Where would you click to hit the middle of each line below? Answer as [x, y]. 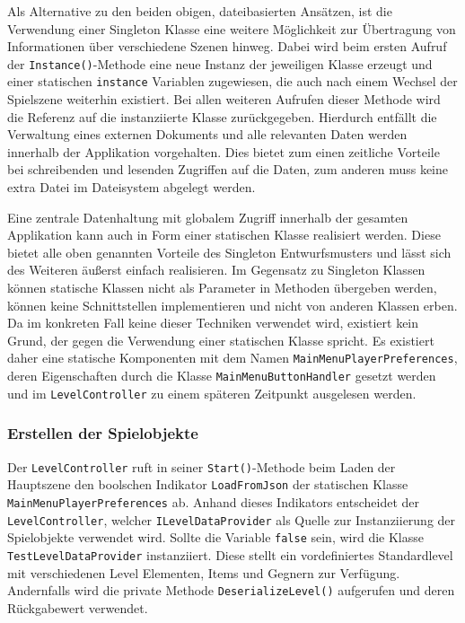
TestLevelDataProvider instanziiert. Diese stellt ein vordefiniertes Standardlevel [230, 554]
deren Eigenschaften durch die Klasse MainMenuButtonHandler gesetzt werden [222, 376]
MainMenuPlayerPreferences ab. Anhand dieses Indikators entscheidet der [213, 501]
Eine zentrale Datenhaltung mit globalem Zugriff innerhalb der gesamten [208, 217]
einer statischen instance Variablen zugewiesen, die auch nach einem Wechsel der [232, 81]
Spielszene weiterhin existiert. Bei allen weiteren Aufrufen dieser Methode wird [224, 99]
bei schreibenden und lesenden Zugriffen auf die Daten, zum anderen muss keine [228, 169]
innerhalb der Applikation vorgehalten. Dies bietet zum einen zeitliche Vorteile [224, 151]
